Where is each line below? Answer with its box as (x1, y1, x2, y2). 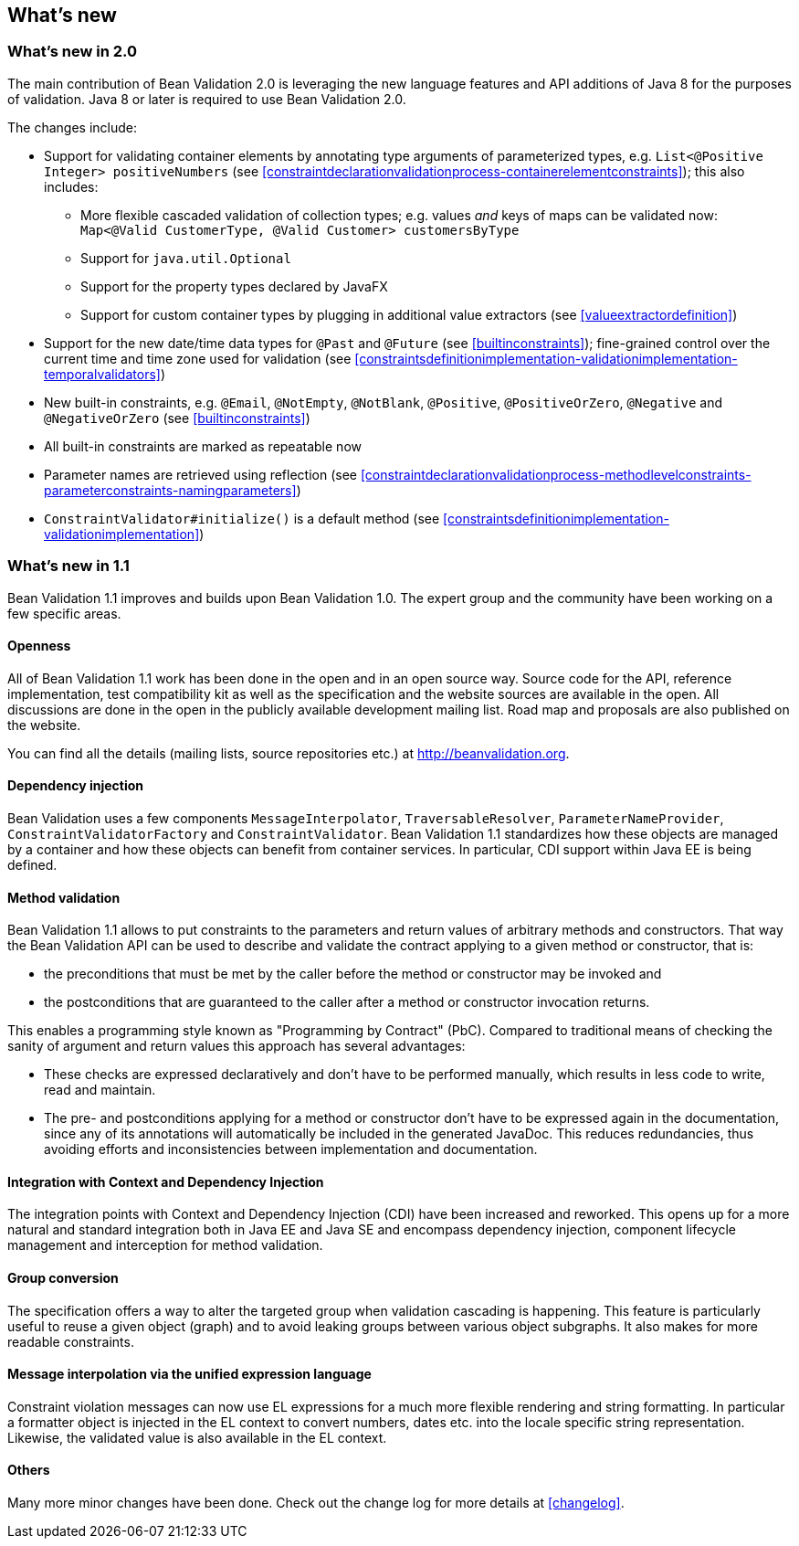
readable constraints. (7, 1333, 134, 1350)
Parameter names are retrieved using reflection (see (44, 466, 357, 482)
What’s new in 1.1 (7, 556, 130, 576)
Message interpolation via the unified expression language (7, 1366, 372, 1382)
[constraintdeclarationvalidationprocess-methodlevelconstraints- (360, 466, 752, 482)
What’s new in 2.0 (7, 42, 138, 61)
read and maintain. (44, 1082, 156, 1098)
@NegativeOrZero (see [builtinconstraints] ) (44, 409, 310, 426)
